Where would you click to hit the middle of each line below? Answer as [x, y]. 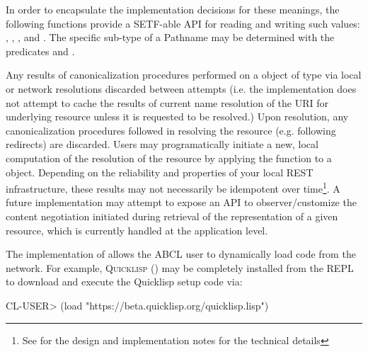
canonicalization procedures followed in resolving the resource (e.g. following [171, 130]
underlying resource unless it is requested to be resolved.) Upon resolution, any [177, 117]
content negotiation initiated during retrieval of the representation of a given [172, 216]
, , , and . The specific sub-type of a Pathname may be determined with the [170, 37]
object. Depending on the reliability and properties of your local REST [160, 172]
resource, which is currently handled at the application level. [137, 230]
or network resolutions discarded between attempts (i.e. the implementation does [181, 88]
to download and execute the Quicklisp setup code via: [124, 282]
